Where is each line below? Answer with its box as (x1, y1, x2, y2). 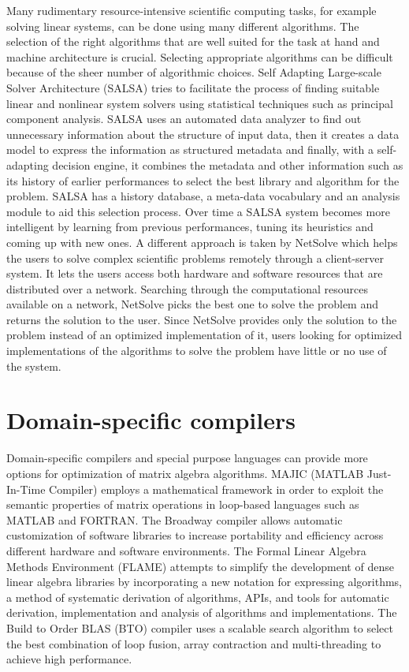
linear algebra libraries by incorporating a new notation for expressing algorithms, (6, 573, 402, 590)
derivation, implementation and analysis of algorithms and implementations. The (6, 604, 397, 621)
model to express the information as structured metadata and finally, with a (6, 141, 374, 158)
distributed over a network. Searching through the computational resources (6, 280, 369, 297)
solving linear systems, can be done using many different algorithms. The (6, 17, 359, 34)
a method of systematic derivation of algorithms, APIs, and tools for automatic (6, 588, 389, 605)
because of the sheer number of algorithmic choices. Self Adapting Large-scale (6, 64, 381, 80)
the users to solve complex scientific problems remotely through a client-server (6, 249, 384, 266)
